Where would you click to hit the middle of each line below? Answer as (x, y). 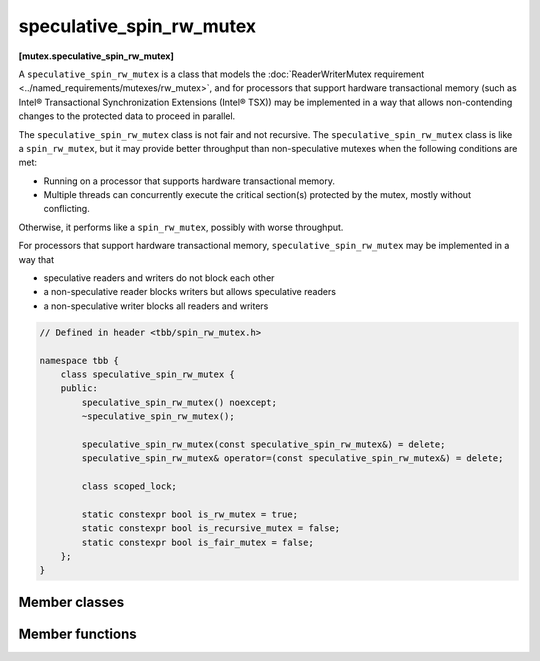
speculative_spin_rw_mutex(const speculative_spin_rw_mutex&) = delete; (263, 444)
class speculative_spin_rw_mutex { (147, 374)
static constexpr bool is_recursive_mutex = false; (211, 528)
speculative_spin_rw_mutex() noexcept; (179, 402)
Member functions (77, 633)
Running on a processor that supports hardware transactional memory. (189, 181)
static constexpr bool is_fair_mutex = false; (197, 542)
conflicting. (66, 209)
